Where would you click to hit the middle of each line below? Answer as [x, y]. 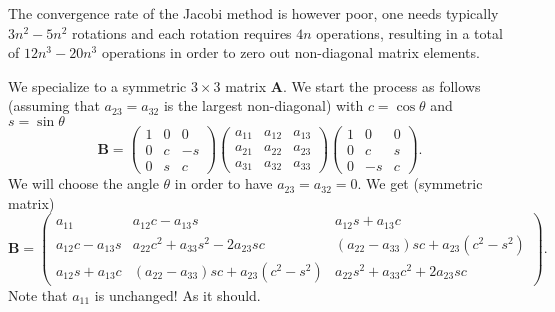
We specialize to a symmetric [97, 85]
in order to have [223, 183]
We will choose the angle [83, 183]
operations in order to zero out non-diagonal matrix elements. [290, 52]
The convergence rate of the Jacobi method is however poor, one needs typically [253, 13]
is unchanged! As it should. [177, 294]
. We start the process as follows [381, 85]
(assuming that [54, 105]
